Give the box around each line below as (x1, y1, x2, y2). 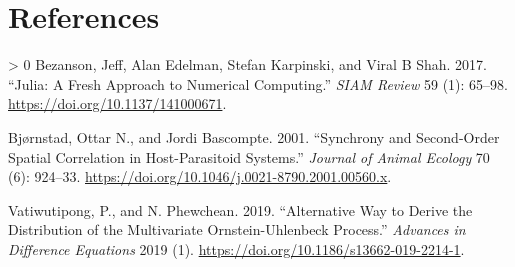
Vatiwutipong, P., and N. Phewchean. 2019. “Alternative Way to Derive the (8, 199, 473, 220)
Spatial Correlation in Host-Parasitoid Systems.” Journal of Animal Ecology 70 (8, 146, 490, 167)
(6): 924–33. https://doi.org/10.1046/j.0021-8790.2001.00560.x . (8, 166, 392, 187)
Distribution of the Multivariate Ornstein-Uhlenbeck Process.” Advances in (8, 219, 466, 240)
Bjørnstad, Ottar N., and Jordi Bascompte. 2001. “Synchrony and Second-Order (8, 126, 500, 147)
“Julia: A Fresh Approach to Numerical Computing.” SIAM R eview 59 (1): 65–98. (8, 73, 509, 94)
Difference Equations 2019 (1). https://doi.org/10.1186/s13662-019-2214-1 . (8, 238, 465, 259)
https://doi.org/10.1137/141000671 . (8, 93, 227, 114)
